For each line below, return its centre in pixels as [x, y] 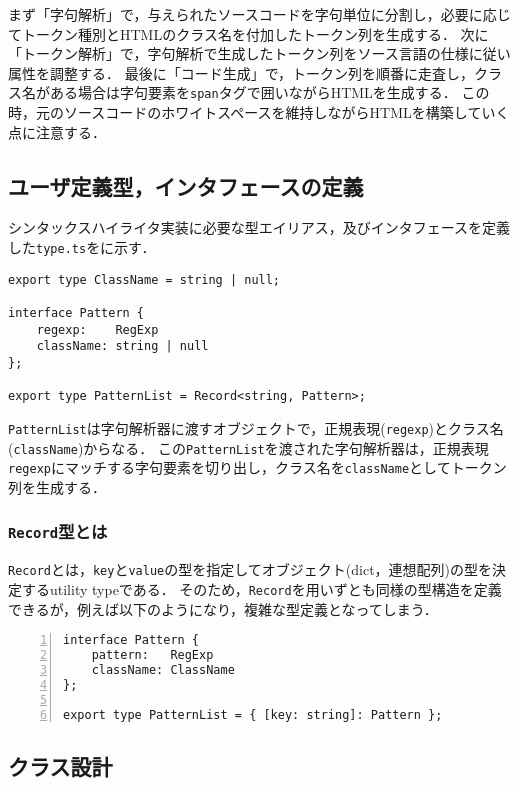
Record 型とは [58, 531]
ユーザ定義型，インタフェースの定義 [186, 185]
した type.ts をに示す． [82, 247]
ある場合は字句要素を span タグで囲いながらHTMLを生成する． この [269, 92]
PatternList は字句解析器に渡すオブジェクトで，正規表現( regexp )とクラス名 [256, 427]
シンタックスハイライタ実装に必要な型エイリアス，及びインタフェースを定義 [259, 227]
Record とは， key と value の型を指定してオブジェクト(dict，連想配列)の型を [250, 569]
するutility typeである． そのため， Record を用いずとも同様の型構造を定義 [261, 588]
